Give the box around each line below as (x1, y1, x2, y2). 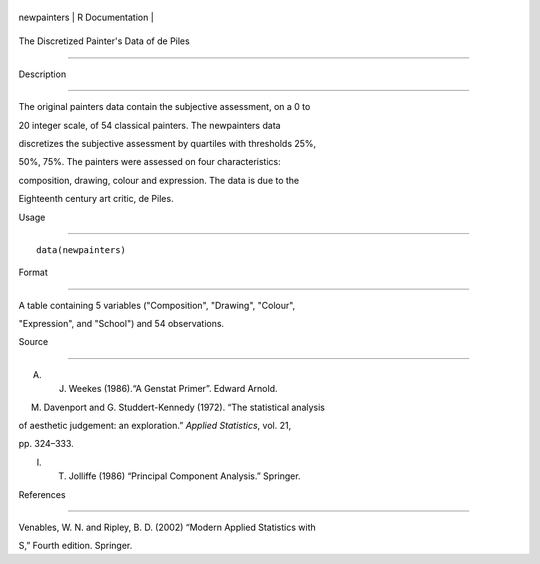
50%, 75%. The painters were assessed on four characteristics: (18, 156, 281, 168)
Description (18, 68, 67, 80)
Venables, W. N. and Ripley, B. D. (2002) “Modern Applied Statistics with (18, 521, 317, 533)
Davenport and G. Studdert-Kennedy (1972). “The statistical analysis (43, 401, 325, 413)
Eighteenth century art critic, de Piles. (18, 193, 174, 205)
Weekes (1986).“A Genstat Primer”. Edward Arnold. (68, 383, 279, 395)
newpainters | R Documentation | (18, 11, 154, 23)
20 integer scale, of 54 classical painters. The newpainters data (18, 119, 281, 131)
